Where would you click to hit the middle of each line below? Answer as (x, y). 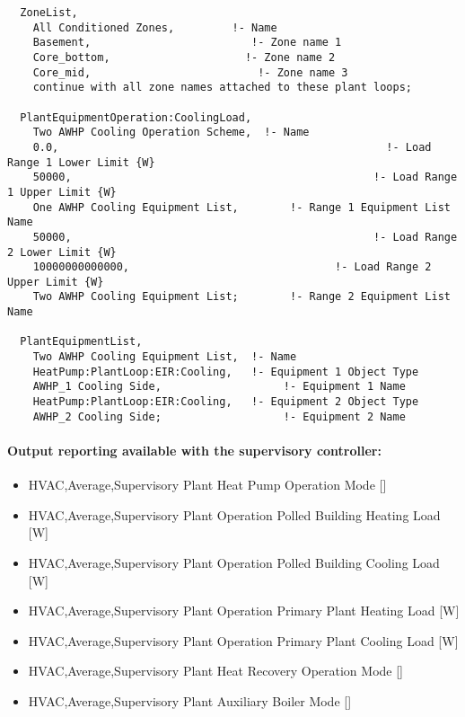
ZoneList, (49, 13)
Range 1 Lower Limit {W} (81, 162)
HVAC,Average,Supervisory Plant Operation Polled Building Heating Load (234, 514)
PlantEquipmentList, (81, 342)
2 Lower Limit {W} (62, 252)
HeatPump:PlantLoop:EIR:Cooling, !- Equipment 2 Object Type (226, 402)
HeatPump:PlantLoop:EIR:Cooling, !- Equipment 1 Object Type (226, 372)
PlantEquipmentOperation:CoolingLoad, (136, 117)
